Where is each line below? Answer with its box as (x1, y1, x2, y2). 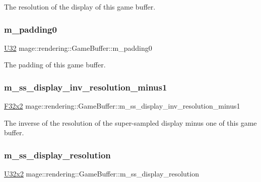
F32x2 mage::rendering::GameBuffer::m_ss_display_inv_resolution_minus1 (4, 101, 240, 111)
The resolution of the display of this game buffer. (4, 2, 156, 12)
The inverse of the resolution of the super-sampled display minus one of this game (4, 117, 257, 128)
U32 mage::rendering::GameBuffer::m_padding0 (4, 42, 152, 53)
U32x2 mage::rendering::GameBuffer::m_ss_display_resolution (4, 168, 199, 179)
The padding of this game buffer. (4, 59, 106, 70)
